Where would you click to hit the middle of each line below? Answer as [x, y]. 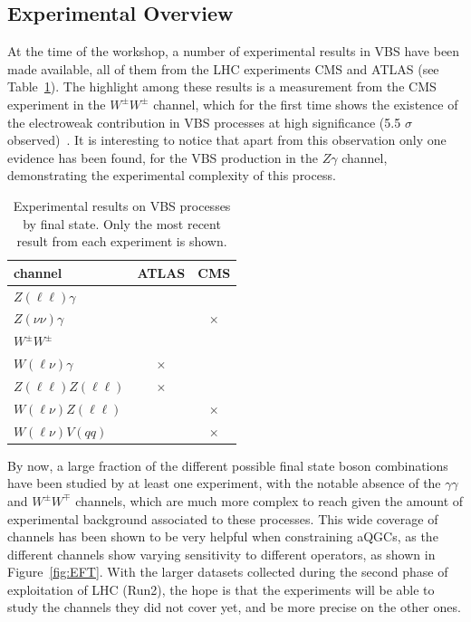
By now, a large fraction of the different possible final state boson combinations [228, 465]
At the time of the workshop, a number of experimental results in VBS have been [234, 51]
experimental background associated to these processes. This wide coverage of [223, 518]
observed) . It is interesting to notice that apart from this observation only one [227, 140]
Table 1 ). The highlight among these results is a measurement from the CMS [222, 86]
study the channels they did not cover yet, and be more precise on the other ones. [234, 607]
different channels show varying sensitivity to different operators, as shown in [221, 554]
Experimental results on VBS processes [122, 205]
